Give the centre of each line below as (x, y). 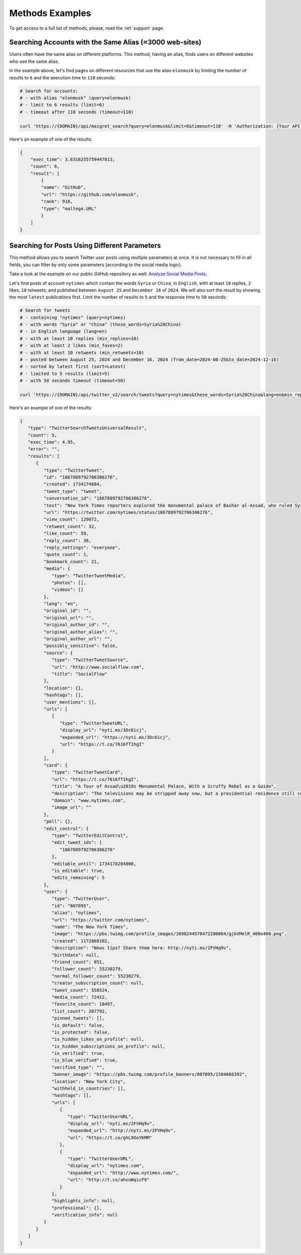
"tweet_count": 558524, (81, 990)
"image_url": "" (71, 807)
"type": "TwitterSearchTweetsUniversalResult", (88, 428)
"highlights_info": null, (83, 1201)
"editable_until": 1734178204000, (94, 864)
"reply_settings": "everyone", (82, 547)
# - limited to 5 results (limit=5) (65, 373)
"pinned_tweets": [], (78, 1018)
